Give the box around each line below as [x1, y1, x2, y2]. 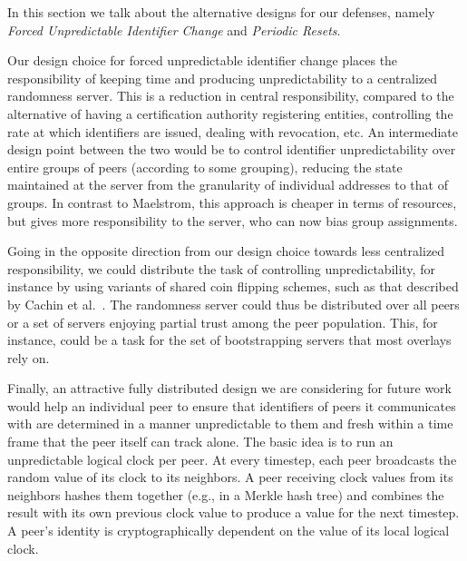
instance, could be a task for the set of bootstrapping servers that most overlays [7, 330, 452, 349]
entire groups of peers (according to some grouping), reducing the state [7, 157, 403, 176]
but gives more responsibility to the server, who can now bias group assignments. [7, 211, 458, 230]
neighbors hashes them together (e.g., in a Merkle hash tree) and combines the [7, 485, 444, 504]
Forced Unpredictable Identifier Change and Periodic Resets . [7, 20, 341, 39]
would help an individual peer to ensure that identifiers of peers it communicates [7, 396, 456, 415]
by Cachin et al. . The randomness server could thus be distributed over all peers [7, 294, 460, 313]
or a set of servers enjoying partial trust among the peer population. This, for [7, 312, 438, 331]
